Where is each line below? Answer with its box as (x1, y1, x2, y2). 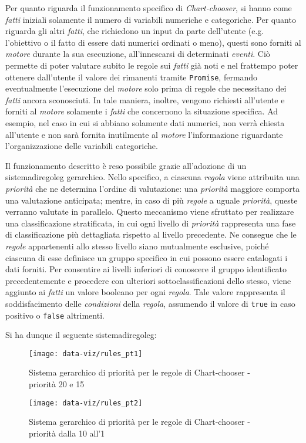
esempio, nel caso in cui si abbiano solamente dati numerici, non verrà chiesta (5, 117, 285, 128)
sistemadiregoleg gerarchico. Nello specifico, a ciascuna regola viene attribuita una (5, 171, 300, 183)
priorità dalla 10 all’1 (29, 427, 105, 439)
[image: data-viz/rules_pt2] (29, 398, 143, 407)
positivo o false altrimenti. (5, 309, 105, 321)
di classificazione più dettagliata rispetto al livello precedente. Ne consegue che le (5, 228, 297, 241)
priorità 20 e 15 (29, 378, 85, 390)
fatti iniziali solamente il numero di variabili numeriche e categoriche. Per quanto (5, 13, 296, 25)
